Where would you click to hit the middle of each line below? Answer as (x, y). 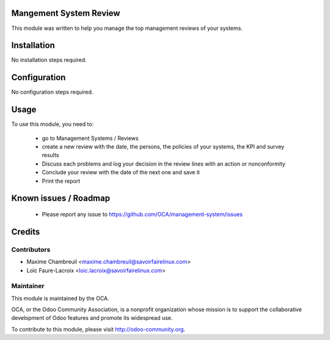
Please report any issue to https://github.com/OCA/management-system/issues (142, 214)
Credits (26, 231)
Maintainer (28, 286)
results (50, 155)
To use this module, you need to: (53, 124)
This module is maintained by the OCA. (60, 298)
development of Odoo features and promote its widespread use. (92, 318)
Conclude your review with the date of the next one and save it (121, 172)
